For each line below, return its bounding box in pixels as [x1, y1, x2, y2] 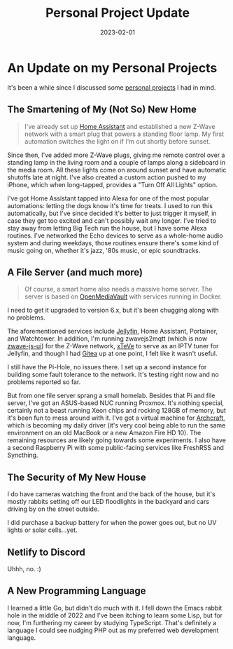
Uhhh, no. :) [7, 564, 41, 573]
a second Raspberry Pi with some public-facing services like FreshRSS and [7, 444, 224, 452]
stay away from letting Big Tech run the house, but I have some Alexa [7, 224, 207, 232]
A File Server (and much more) [7, 266, 143, 278]
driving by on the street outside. [7, 505, 99, 513]
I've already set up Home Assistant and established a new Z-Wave [24, 122, 216, 130]
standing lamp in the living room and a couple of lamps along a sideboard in [7, 158, 226, 166]
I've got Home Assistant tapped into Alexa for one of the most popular [7, 194, 209, 203]
